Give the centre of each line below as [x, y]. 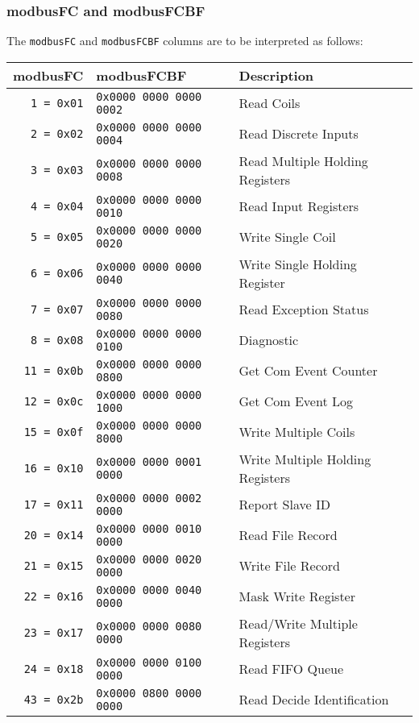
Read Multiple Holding [303, 160]
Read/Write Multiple [298, 623]
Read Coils [270, 103]
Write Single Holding [298, 264]
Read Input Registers [299, 206]
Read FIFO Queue [291, 669]
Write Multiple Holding [305, 459]
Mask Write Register [297, 596]
